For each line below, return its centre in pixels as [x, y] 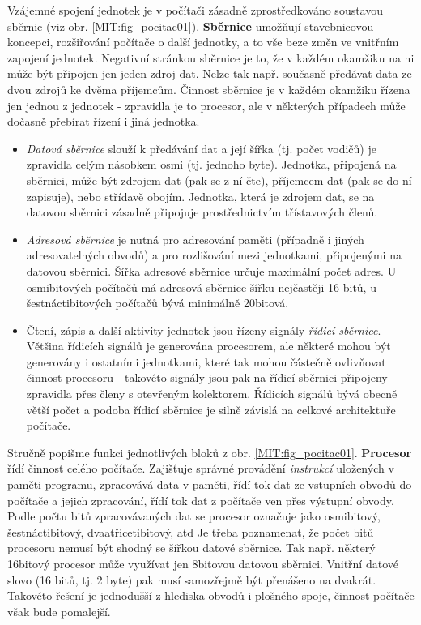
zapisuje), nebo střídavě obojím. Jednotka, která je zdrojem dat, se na [200, 196]
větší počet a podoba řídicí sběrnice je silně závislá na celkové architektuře [211, 409]
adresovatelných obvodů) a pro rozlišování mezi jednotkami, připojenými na [214, 255]
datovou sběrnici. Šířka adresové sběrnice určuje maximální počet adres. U [211, 270]
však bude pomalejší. [59, 611]
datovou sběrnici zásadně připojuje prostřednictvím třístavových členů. [202, 212]
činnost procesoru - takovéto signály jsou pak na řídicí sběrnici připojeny [207, 377]
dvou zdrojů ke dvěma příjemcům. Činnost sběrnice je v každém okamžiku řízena [209, 89]
